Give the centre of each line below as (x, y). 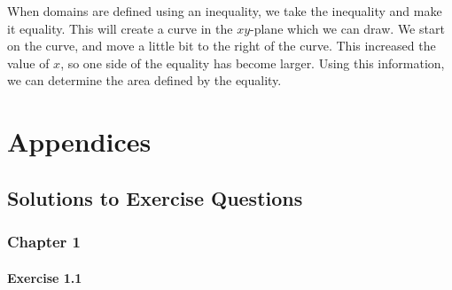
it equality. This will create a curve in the (120, 28)
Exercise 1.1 (45, 277)
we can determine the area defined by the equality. (144, 80)
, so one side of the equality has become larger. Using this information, (253, 63)
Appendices (79, 141)
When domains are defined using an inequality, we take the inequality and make (225, 11)
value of (28, 63)
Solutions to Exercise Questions (155, 197)
